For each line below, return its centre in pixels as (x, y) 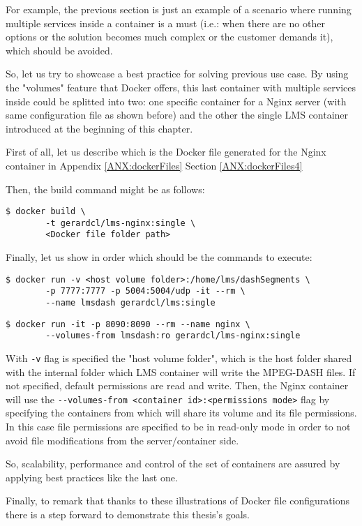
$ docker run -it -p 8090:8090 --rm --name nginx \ (128, 324)
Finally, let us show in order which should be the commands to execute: (159, 257)
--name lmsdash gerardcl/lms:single (130, 303)
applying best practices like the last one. (92, 477)
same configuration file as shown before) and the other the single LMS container (177, 115)
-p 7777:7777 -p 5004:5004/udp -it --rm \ (145, 291)
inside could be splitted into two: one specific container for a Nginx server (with (176, 101)
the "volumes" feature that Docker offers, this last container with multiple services (181, 87)
